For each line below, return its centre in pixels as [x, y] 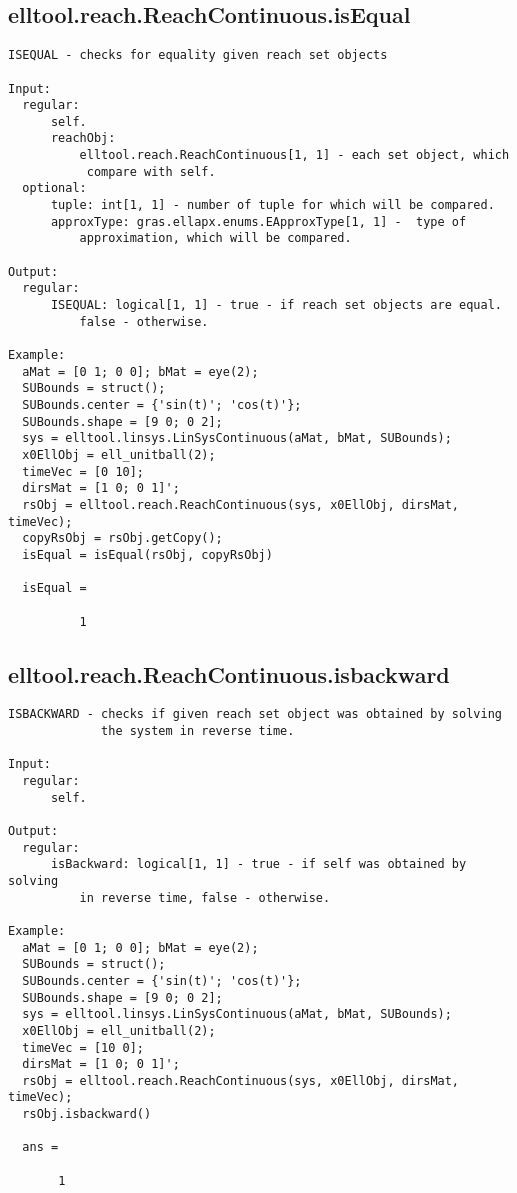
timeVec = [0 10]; [83, 471]
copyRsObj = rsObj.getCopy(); [122, 538]
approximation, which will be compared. [215, 238]
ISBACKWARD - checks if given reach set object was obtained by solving [255, 714]
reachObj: [83, 138]
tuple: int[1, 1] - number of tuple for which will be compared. [272, 205]
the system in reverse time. [198, 731]
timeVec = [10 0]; [83, 1047]
